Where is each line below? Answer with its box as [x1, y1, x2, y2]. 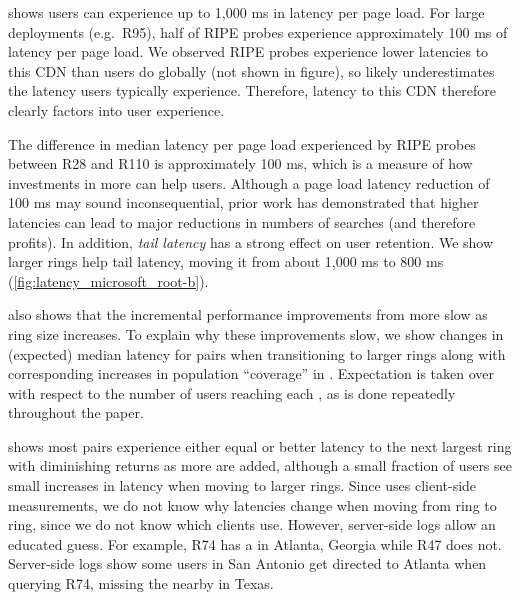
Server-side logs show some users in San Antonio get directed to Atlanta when [8, 553, 487, 574]
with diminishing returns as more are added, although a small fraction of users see [8, 455, 512, 476]
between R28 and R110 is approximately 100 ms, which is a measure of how [8, 153, 473, 174]
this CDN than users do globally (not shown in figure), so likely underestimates [8, 60, 495, 81]
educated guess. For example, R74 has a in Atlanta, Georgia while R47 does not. [8, 533, 502, 554]
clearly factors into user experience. [8, 99, 225, 120]
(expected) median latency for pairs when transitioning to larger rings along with [8, 343, 506, 364]
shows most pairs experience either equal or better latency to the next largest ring [8, 435, 512, 456]
